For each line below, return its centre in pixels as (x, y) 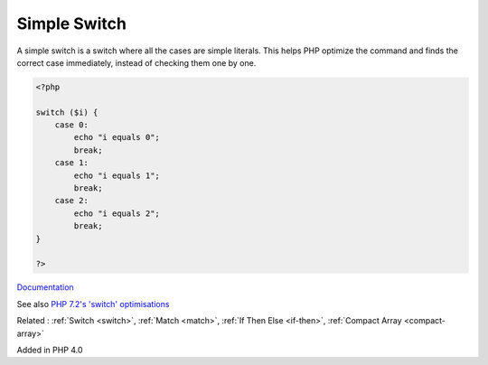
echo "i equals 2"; (117, 213)
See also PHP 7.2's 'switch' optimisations (93, 304)
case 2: (72, 201)
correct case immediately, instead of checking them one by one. (136, 62)
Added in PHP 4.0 (50, 350)
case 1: (72, 163)
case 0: (72, 125)
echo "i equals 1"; (117, 175)
